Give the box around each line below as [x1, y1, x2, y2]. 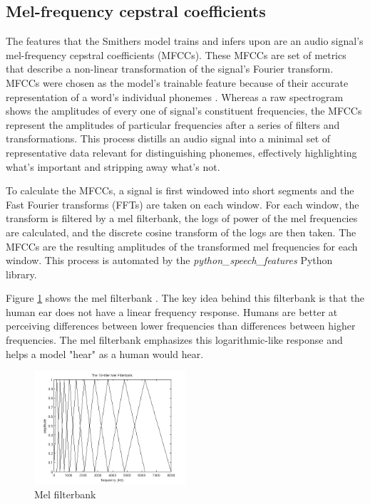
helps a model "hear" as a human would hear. [6, 346, 204, 361]
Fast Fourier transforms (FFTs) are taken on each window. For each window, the [6, 196, 359, 211]
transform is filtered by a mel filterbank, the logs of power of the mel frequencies [6, 211, 358, 226]
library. [6, 266, 37, 281]
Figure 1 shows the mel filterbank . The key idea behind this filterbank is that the [6, 290, 365, 305]
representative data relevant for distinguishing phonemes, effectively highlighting [6, 145, 357, 159]
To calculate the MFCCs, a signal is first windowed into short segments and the [6, 183, 354, 198]
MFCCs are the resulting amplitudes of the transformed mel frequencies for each [6, 238, 358, 253]
